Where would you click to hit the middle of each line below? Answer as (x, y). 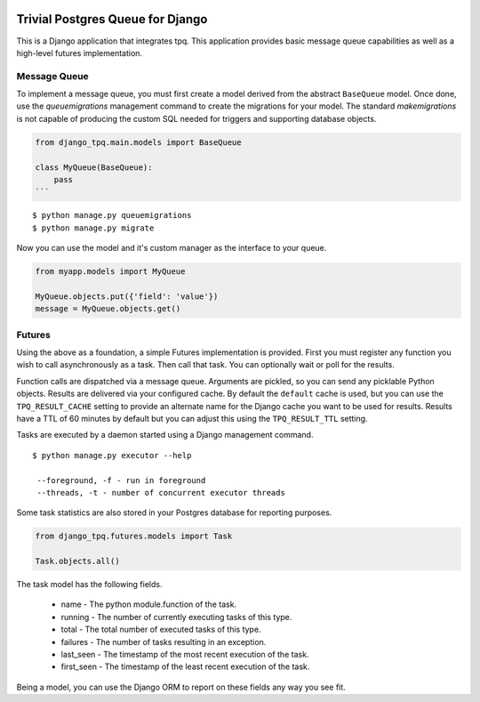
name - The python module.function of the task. (149, 604)
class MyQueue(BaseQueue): (94, 167)
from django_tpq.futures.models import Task (134, 537)
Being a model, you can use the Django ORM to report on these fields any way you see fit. (181, 687)
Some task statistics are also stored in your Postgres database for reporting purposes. (174, 512)
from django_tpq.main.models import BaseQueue (138, 142)
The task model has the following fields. (89, 585)
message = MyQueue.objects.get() (108, 309)
